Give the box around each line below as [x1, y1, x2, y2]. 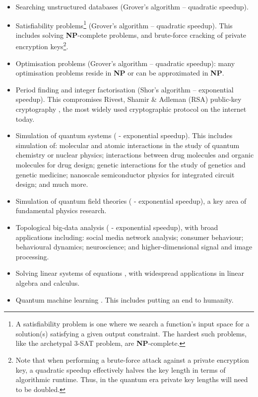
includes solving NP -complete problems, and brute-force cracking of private [15, 29, 247, 40]
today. [15, 113, 35, 124]
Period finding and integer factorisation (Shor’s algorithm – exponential [15, 84, 234, 94]
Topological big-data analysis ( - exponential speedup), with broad [15, 222, 218, 232]
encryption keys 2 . [15, 40, 68, 52]
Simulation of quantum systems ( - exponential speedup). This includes [15, 130, 233, 141]
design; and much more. [15, 179, 88, 189]
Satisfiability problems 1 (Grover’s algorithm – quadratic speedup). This [15, 18, 233, 30]
